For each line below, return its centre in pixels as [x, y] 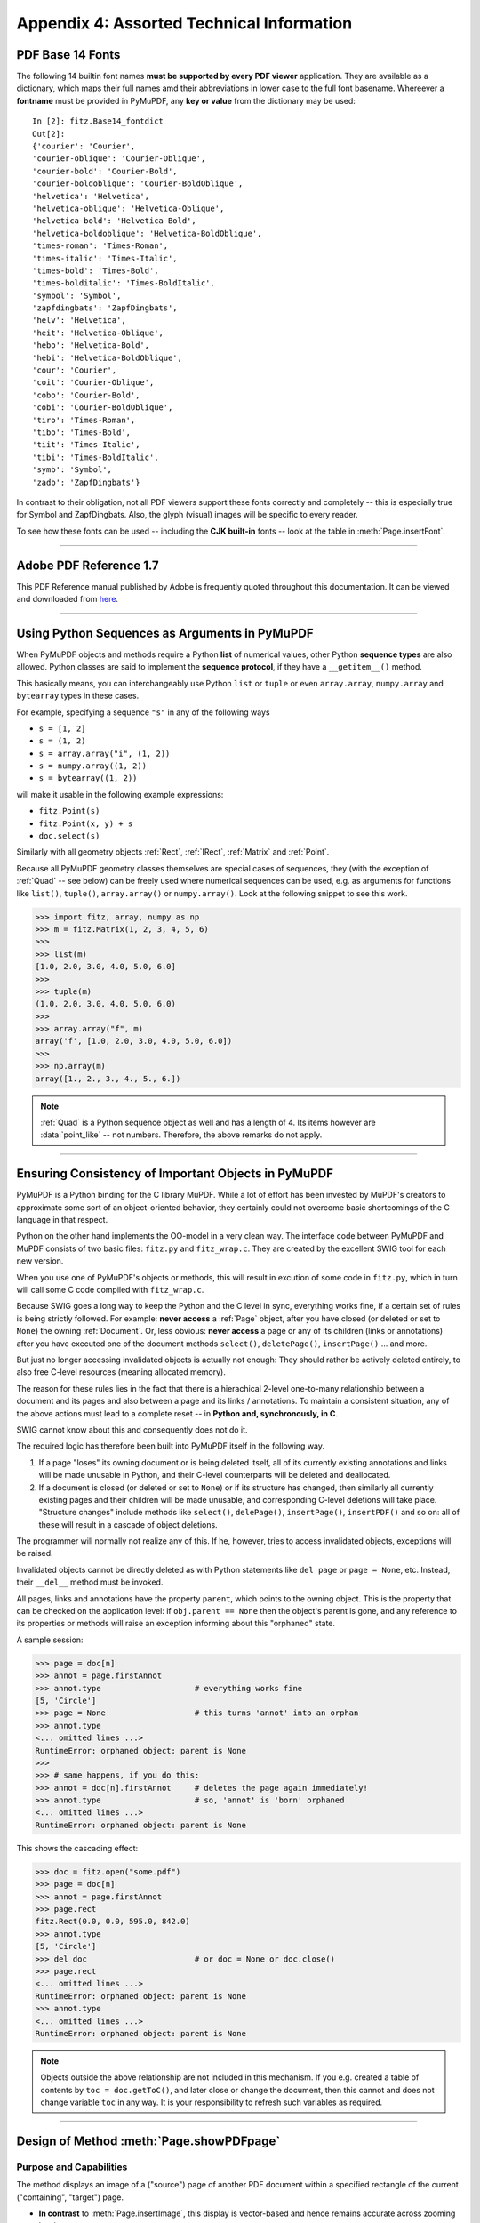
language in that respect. [62, 1220]
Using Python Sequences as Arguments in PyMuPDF [165, 633]
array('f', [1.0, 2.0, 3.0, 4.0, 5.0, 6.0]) [134, 1041]
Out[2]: [49, 134]
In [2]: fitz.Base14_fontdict [98, 121]
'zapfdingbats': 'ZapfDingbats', [105, 308]
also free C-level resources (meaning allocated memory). [121, 1372]
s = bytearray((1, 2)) [88, 778]
